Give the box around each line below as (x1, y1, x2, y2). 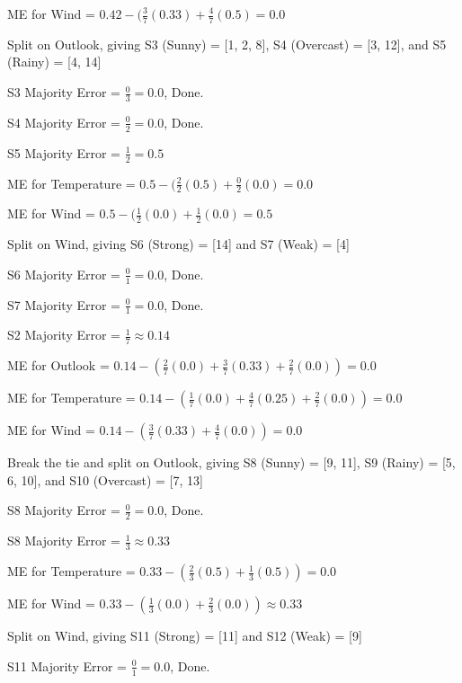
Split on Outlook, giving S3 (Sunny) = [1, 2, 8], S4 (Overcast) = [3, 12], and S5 (7, 34, 447, 53)
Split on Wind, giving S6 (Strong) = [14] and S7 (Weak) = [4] (7, 235, 350, 253)
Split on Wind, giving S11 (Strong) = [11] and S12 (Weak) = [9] (7, 626, 362, 645)
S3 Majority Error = (7, 83, 120, 102)
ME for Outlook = (7, 356, 110, 375)
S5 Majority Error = (7, 143, 120, 162)
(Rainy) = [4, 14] (7, 52, 102, 71)
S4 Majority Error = (7, 112, 120, 131)
